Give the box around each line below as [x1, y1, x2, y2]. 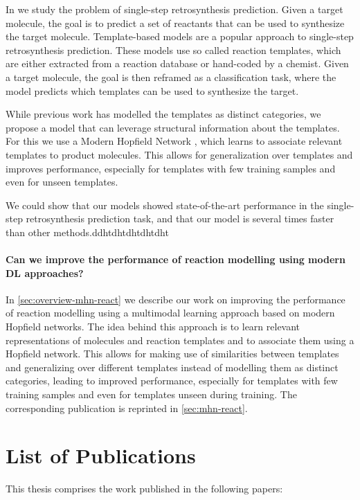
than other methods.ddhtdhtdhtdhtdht [6, 224, 169, 239]
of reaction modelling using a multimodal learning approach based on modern [6, 305, 335, 320]
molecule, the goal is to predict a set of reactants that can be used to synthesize [6, 15, 345, 30]
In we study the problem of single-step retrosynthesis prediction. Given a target [6, 2, 343, 16]
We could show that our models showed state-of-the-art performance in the [6, 197, 324, 212]
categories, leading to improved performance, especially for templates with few [6, 373, 338, 388]
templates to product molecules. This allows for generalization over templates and [6, 147, 353, 161]
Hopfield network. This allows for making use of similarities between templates [6, 346, 339, 361]
